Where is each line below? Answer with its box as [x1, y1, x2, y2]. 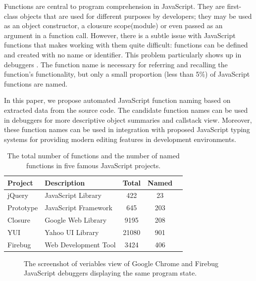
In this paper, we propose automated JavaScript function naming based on [4, 95, 231, 105]
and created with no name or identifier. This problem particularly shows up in [4, 49, 242, 59]
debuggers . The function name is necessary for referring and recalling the [4, 59, 228, 69]
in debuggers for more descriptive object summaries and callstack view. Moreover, [4, 114, 252, 125]
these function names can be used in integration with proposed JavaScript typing [4, 124, 250, 135]
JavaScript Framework [45, 202, 112, 213]
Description [45, 177, 85, 187]
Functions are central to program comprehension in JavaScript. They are [4, 1, 225, 11]
